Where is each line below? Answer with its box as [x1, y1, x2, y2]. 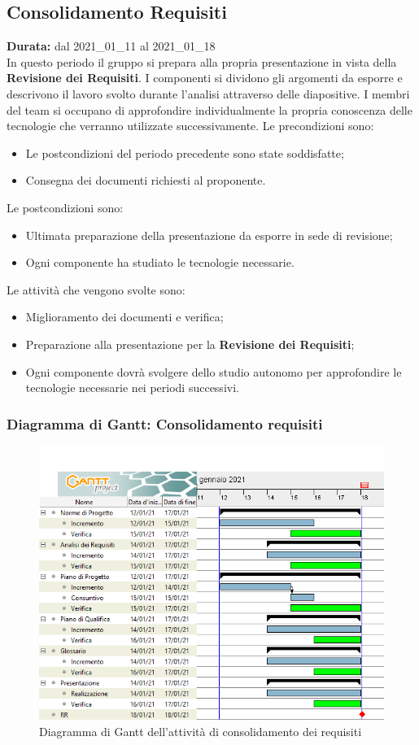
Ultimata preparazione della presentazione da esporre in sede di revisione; [25, 226, 393, 243]
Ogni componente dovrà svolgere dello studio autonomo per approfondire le [25, 363, 402, 380]
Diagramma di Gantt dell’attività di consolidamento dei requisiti [39, 722, 362, 739]
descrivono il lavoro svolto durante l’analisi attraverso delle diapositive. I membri [7, 85, 410, 102]
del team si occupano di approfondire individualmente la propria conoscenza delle [7, 101, 412, 118]
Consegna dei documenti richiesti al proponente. [25, 172, 266, 189]
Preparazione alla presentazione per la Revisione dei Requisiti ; [25, 335, 355, 352]
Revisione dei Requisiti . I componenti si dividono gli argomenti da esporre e [7, 69, 403, 86]
